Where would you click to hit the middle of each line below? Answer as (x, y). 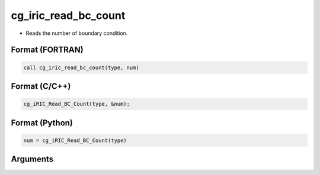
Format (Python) (42, 123)
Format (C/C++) (41, 86)
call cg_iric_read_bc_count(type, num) (81, 67)
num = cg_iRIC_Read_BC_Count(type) (75, 140)
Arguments (32, 159)
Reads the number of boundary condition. (77, 33)
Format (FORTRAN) (47, 50)
